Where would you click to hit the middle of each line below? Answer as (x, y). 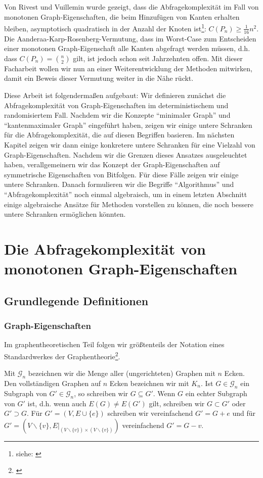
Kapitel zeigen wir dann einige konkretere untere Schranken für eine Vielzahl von (130, 145)
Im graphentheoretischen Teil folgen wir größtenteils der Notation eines (114, 344)
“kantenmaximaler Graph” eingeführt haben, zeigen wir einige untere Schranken (128, 125)
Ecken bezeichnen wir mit (149, 383)
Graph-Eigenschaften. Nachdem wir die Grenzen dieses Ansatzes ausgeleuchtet (126, 154)
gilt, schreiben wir (177, 403)
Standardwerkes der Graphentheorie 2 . (62, 355)
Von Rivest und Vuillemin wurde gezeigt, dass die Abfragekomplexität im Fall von (131, 7)
